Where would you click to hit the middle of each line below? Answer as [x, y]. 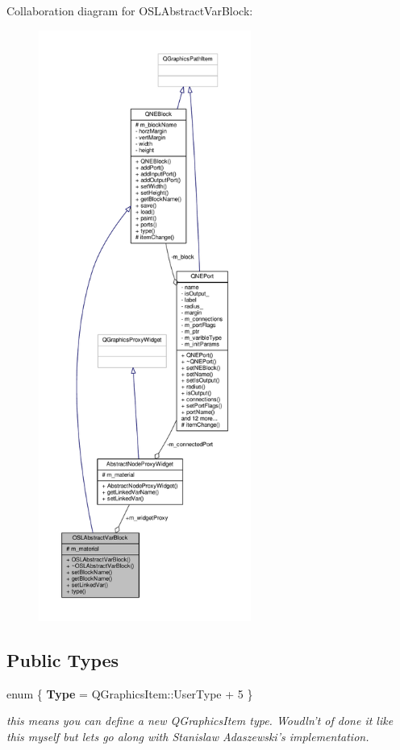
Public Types [63, 659]
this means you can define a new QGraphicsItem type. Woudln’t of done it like [200, 721]
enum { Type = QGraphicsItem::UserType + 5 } [130, 693]
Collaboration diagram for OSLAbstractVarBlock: [130, 10]
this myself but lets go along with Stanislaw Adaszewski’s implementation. [188, 736]
